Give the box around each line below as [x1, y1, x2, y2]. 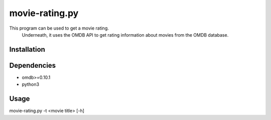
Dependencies [9, 61, 56, 70]
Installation [9, 45, 45, 54]
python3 [22, 81, 40, 87]
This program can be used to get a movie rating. [9, 25, 109, 31]
